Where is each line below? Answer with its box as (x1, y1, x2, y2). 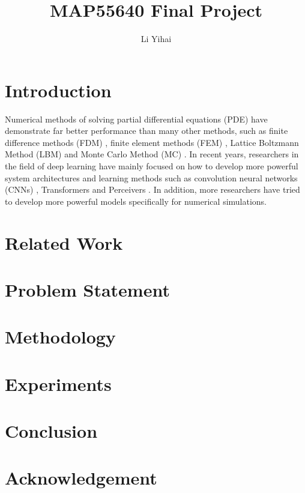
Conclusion (5, 419, 98, 443)
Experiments (5, 371, 112, 396)
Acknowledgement (5, 465, 157, 490)
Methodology (5, 324, 116, 349)
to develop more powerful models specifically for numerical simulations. (5, 195, 267, 207)
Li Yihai (140, 32, 172, 45)
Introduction (5, 77, 112, 102)
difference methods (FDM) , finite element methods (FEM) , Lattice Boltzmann (5, 136, 299, 148)
